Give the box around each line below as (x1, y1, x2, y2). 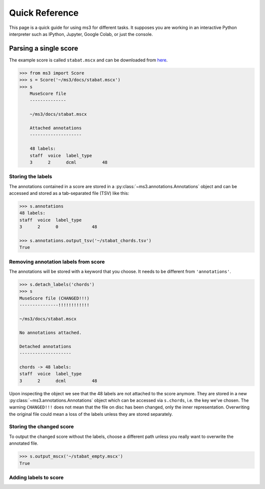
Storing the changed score (9, 423, 74, 430)
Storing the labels (9, 173, 53, 180)
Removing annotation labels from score (9, 258, 105, 265)
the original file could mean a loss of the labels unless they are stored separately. (9, 411, 173, 417)
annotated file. (9, 440, 39, 446)
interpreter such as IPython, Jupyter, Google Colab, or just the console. (9, 31, 153, 37)
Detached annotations (19, 344, 72, 349)
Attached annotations (29, 125, 82, 131)
